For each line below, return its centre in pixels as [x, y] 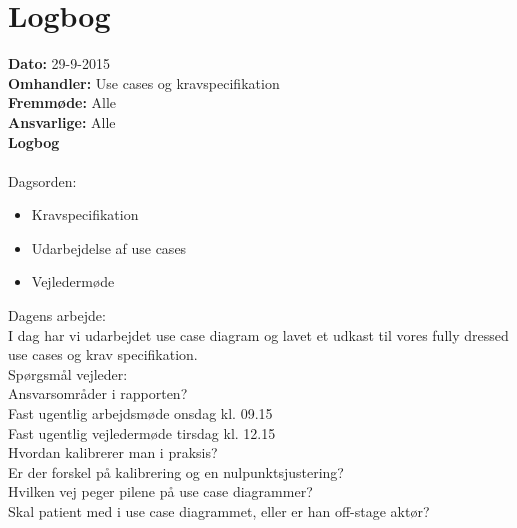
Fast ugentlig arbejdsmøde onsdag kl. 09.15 [140, 413]
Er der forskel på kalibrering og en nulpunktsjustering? [176, 471]
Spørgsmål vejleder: [68, 373]
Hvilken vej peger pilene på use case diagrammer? [160, 491]
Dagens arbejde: [57, 315]
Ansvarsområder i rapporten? [98, 393]
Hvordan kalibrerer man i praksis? [113, 452]
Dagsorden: [42, 180]
